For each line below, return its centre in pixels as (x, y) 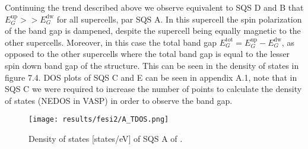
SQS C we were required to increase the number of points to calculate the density (153, 89)
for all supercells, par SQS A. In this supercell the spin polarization (179, 19)
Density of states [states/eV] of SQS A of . (106, 138)
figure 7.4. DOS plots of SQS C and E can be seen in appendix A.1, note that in (151, 77)
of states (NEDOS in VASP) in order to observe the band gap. (119, 100)
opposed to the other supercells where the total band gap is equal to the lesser (147, 54)
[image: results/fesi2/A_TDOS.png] (99, 120)
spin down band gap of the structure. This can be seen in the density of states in (152, 65)
